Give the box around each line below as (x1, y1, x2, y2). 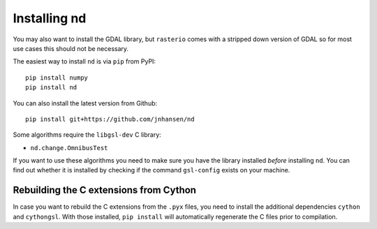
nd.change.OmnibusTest (30, 144, 108, 152)
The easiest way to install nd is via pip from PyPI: (13, 57, 156, 66)
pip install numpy (25, 73, 89, 82)
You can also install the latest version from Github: (13, 98, 158, 108)
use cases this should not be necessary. (13, 44, 129, 52)
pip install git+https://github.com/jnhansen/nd (25, 115, 195, 123)
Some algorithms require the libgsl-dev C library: (13, 131, 162, 139)
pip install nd (25, 84, 77, 91)
